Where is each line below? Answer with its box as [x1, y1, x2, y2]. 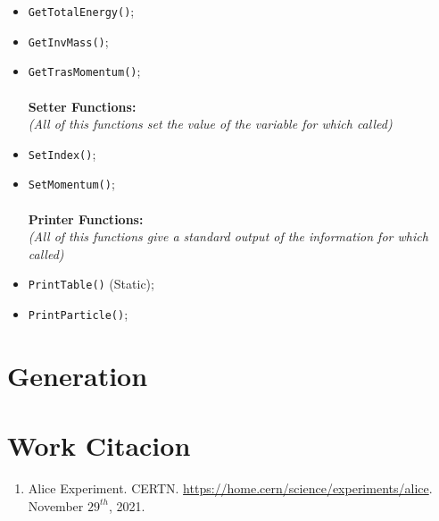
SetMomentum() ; [28, 174, 115, 193]
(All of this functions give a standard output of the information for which [28, 227, 428, 246]
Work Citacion [7, 427, 191, 464]
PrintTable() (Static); [28, 274, 154, 293]
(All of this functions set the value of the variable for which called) [28, 114, 393, 133]
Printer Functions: [28, 209, 144, 228]
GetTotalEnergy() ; [28, 2, 135, 20]
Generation [7, 357, 148, 393]
